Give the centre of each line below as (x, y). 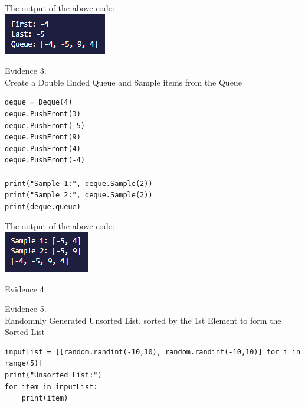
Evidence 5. (26, 309)
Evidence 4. (26, 289)
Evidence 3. (26, 71)
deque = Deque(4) (39, 102)
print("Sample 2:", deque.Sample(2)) (79, 195)
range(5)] (24, 364)
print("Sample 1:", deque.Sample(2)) (79, 183)
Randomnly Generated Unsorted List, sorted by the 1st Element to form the (143, 320)
